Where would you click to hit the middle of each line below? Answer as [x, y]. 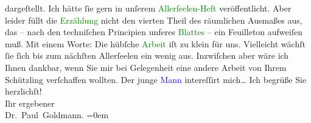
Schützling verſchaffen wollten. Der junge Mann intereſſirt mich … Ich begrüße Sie [156, 79]
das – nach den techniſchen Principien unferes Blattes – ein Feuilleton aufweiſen [154, 32]
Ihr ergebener [30, 103]
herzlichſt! [23, 91]
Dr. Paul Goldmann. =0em [57, 115]
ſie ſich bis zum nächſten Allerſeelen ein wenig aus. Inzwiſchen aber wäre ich [147, 55]
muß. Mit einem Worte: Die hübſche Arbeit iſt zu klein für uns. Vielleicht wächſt [155, 43]
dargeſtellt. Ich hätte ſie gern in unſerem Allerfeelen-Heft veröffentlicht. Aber [148, 8]
